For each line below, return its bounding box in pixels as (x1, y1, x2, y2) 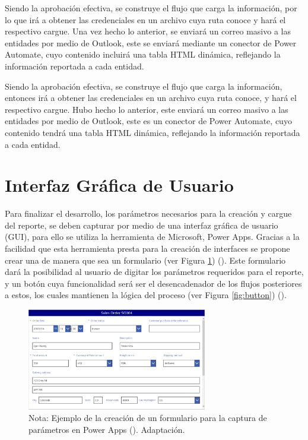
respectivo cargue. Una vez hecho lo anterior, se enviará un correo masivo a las (5, 25, 291, 37)
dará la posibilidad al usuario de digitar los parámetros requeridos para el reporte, (5, 265, 304, 278)
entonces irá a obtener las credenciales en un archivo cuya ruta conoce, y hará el (5, 91, 297, 104)
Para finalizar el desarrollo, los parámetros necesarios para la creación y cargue (5, 207, 292, 220)
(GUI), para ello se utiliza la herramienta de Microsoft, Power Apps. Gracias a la (5, 230, 300, 243)
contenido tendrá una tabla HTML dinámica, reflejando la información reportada (5, 126, 300, 138)
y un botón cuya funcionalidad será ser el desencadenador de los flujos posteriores (5, 277, 302, 289)
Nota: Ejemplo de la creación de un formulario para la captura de (28, 411, 267, 424)
